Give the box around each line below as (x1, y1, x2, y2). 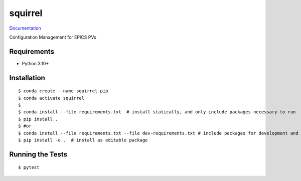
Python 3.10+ (22, 60, 49, 66)
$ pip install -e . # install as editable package (18, 137, 148, 143)
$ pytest (18, 164, 40, 170)
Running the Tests (9, 150, 68, 158)
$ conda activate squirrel (18, 95, 85, 101)
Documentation (9, 25, 41, 31)
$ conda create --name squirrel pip (18, 88, 108, 94)
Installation (9, 73, 45, 82)
